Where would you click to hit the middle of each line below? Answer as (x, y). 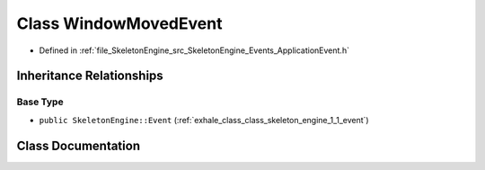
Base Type (40, 102)
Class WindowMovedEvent (119, 23)
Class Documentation (79, 145)
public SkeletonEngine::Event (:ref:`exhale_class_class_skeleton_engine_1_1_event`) (204, 120)
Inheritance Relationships (90, 76)
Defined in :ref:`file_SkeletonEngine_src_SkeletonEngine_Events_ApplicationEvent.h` (194, 50)
